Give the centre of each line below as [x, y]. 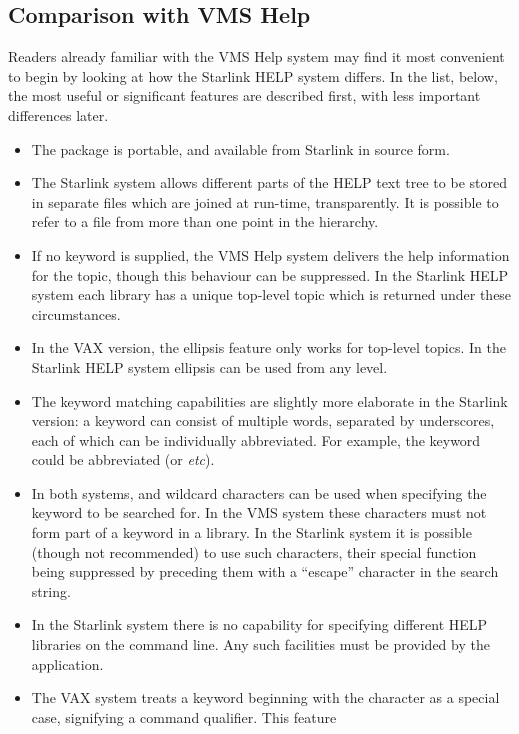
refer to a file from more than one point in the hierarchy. [205, 221]
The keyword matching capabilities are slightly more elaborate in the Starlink [269, 400]
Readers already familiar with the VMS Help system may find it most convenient [256, 56]
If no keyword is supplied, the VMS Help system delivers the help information [270, 254]
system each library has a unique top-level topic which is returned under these [271, 294]
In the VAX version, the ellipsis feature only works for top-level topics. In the [268, 347]
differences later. [58, 114]
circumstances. [76, 313]
